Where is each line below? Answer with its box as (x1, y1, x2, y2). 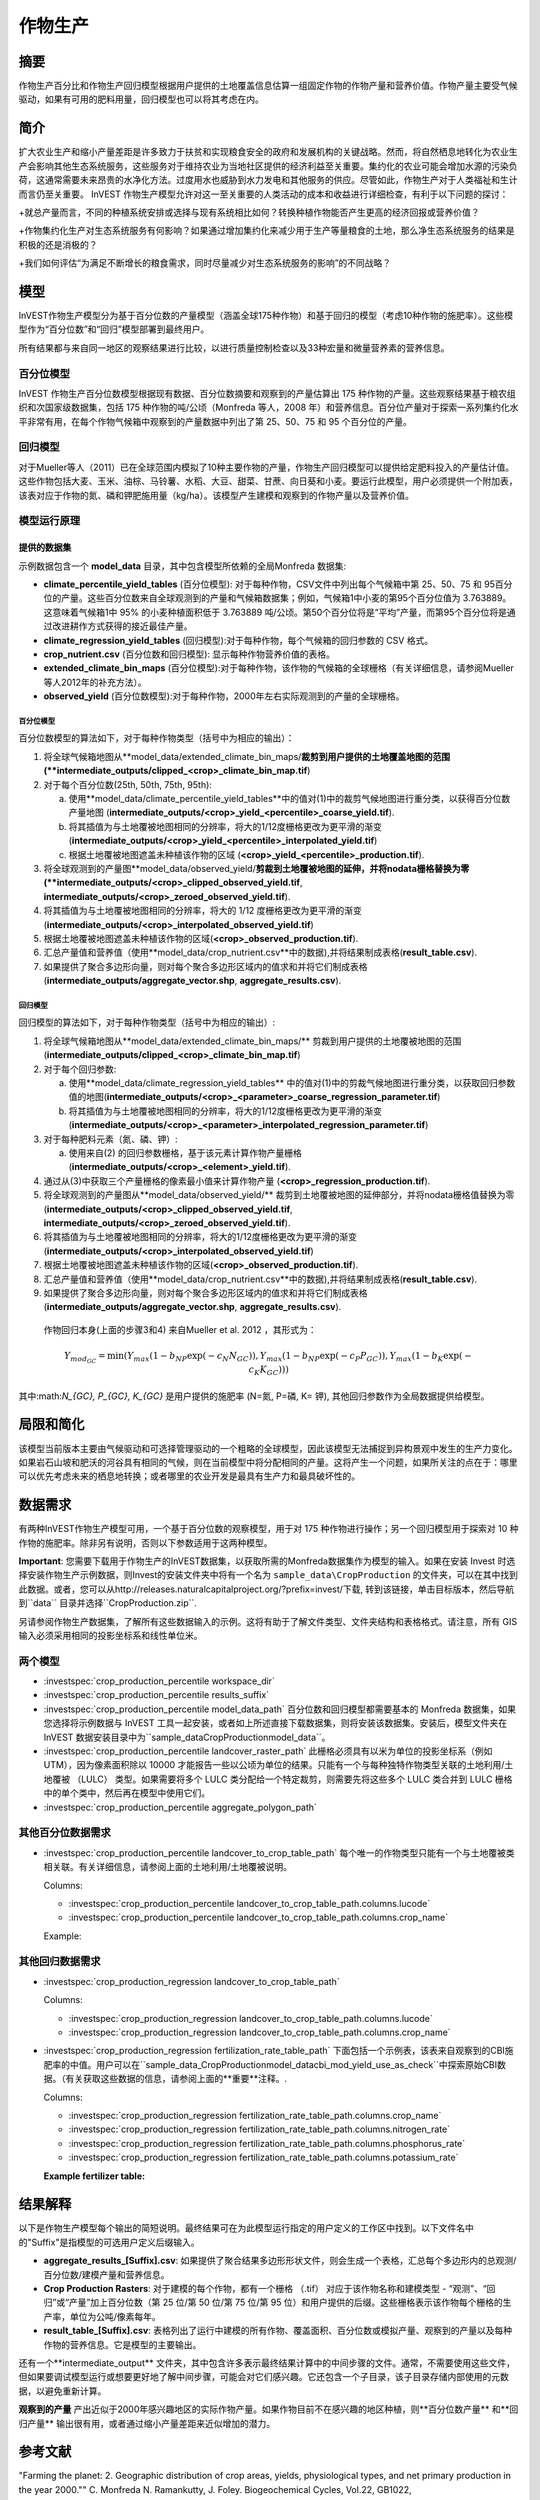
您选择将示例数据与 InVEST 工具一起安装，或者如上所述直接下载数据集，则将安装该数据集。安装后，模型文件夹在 (43, 1717, 508, 1729)
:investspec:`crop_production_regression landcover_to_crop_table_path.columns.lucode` (68, 2012, 434, 2024)
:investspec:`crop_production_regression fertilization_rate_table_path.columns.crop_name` (68, 2109, 442, 2121)
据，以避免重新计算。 (18, 2385, 107, 2397)
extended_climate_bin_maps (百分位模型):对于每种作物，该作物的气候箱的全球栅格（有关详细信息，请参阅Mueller (43, 662, 515, 674)
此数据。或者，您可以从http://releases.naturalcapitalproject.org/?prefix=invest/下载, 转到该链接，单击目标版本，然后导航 (18, 1583, 515, 1595)
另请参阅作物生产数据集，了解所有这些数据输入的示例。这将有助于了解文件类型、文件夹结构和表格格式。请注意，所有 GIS (18, 1615, 518, 1627)
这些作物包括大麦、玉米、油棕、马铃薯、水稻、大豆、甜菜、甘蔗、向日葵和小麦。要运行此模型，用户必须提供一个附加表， (18, 475, 518, 487)
